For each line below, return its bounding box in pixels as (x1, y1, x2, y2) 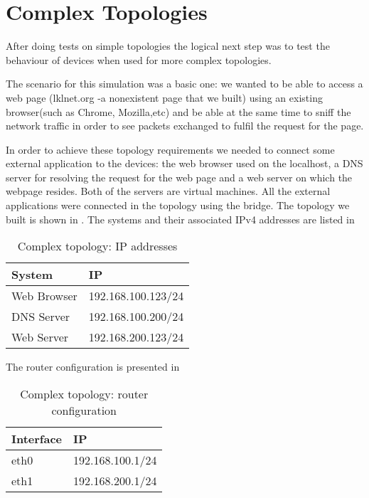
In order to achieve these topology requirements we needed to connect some (6, 142, 335, 157)
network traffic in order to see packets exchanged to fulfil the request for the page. (6, 118, 364, 133)
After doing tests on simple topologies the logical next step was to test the (6, 38, 330, 53)
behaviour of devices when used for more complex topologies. (6, 52, 272, 67)
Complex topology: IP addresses (17, 238, 178, 255)
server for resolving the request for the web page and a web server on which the (6, 169, 353, 184)
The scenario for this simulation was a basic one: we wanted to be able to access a (6, 76, 363, 91)
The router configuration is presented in (6, 359, 180, 374)
